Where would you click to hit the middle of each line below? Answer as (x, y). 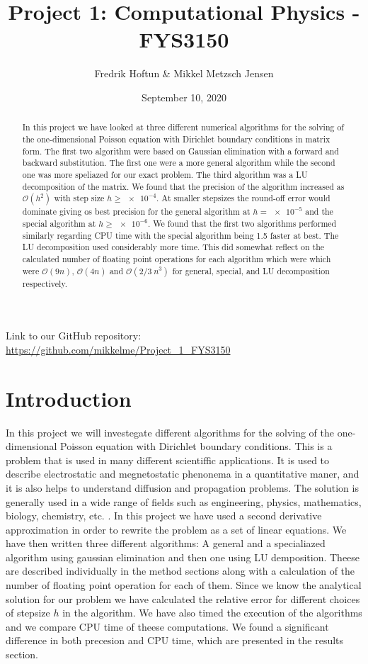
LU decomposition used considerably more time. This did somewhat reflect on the (173, 247)
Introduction (69, 398)
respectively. (45, 283)
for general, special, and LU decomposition (251, 270)
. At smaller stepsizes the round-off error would (243, 198)
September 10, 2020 (184, 97)
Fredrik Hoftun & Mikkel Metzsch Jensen (184, 73)
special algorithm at (59, 223)
